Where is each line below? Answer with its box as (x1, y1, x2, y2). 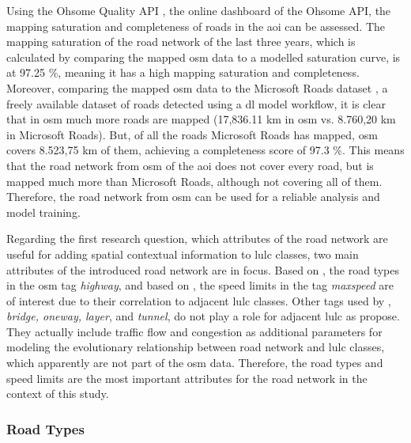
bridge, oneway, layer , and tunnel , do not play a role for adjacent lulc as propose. (6, 308, 400, 324)
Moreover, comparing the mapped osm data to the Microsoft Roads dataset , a (6, 79, 388, 96)
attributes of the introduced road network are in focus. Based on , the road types (6, 261, 399, 278)
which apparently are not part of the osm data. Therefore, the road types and (6, 354, 383, 371)
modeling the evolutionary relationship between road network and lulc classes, (6, 339, 385, 355)
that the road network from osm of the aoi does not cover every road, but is (6, 157, 374, 173)
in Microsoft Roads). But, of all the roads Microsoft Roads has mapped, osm (6, 126, 378, 142)
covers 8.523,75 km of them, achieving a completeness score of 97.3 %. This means (6, 142, 405, 158)
